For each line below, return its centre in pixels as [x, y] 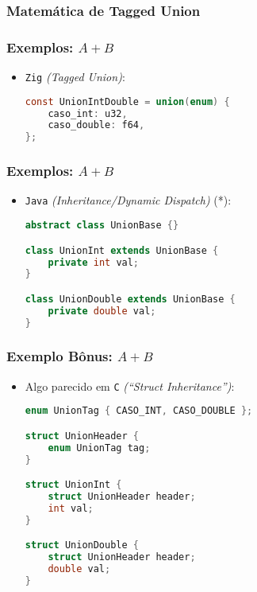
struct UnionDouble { [82, 545]
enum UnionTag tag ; [99, 448]
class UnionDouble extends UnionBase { [130, 299]
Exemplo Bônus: [59, 356]
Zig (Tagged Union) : [75, 77]
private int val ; [94, 262]
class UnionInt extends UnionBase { [122, 250]
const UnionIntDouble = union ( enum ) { [127, 101]
